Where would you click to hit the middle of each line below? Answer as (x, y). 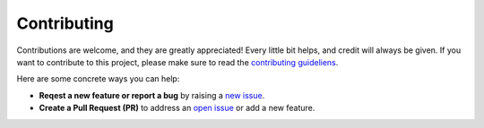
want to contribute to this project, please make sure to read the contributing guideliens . (177, 62)
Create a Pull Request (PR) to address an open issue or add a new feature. (177, 108)
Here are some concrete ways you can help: (98, 79)
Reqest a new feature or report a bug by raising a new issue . (152, 95)
